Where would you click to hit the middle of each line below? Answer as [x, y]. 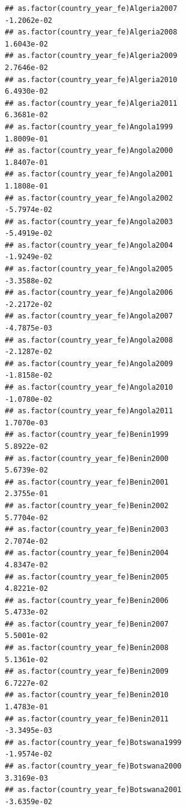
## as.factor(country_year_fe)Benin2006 [87, 600]
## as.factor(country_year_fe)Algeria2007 [91, 8]
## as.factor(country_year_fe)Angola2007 [89, 316]
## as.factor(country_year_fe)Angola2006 [89, 293]
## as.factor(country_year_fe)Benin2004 [87, 553]
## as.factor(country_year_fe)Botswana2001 [93, 790]
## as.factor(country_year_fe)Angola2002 [89, 198]
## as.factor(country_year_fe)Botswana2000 [93, 766]
